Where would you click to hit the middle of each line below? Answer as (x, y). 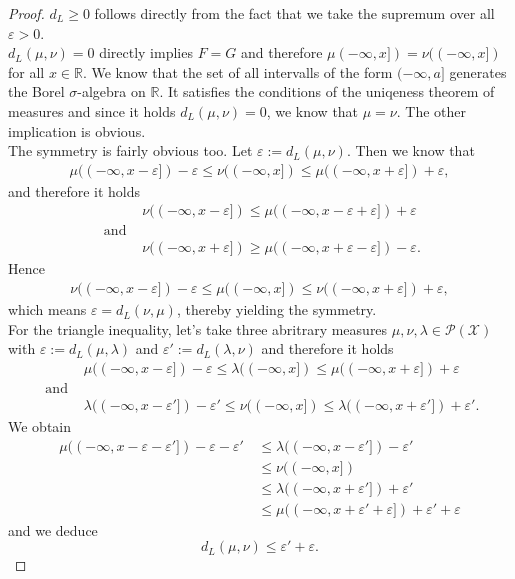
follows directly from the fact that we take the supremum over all (294, 13)
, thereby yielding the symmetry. (276, 309)
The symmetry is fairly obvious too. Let (130, 150)
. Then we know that (410, 150)
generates (478, 71)
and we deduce (53, 529)
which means (47, 309)
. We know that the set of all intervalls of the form (237, 71)
